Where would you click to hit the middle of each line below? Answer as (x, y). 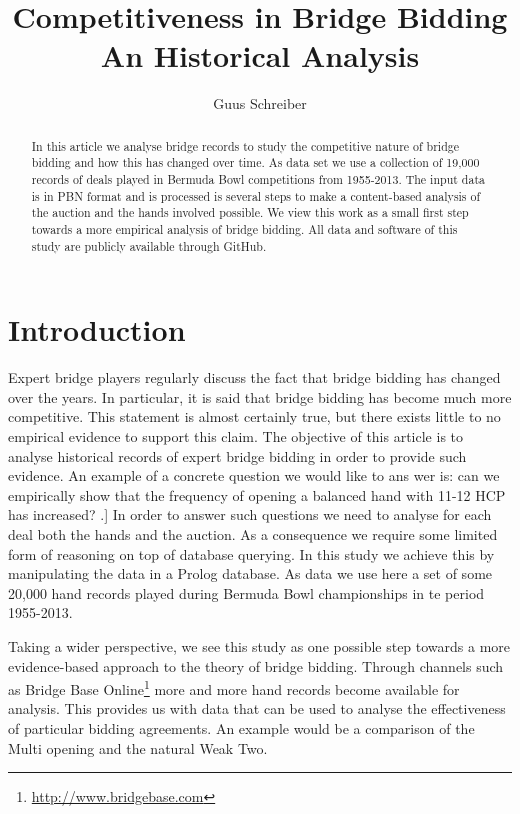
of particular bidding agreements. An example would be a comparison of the (241, 727)
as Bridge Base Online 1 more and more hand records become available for (234, 687)
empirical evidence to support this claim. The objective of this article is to (236, 436)
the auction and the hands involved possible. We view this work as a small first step (250, 212)
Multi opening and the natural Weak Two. (138, 747)
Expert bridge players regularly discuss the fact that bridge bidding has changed (254, 377)
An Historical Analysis (260, 55)
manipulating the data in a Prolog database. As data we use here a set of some (250, 573)
